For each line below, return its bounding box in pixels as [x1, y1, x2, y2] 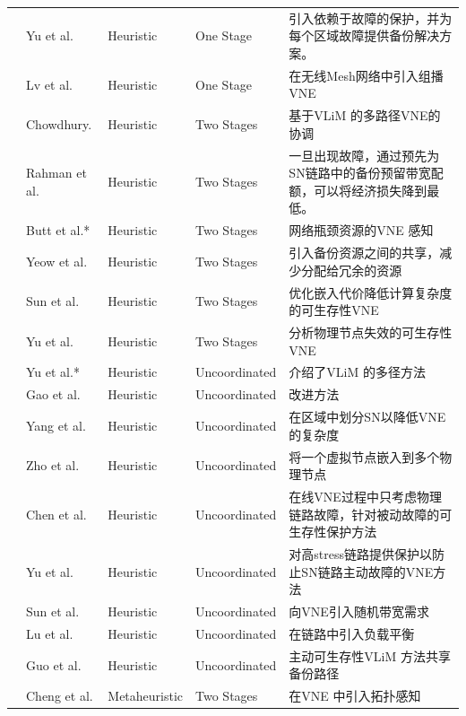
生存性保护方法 [289, 522, 377, 541]
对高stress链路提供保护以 [289, 545, 433, 563]
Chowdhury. [26, 115, 92, 134]
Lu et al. [26, 624, 73, 642]
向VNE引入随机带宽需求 [289, 602, 429, 621]
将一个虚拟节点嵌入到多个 [289, 447, 440, 466]
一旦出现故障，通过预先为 [289, 145, 440, 164]
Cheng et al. [26, 686, 93, 705]
